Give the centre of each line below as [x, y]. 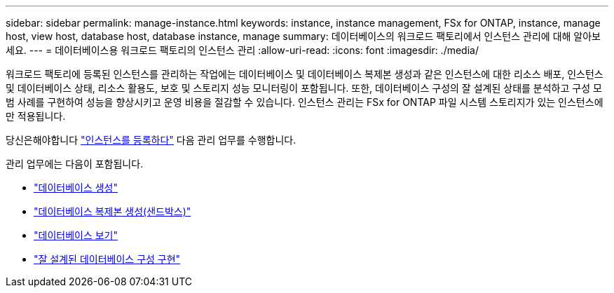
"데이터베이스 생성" [76, 188]
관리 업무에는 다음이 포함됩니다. [75, 164]
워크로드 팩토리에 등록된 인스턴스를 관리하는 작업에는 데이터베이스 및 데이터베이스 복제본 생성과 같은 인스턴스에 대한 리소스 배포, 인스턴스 [305, 74]
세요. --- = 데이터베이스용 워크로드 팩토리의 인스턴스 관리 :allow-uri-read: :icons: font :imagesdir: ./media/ [242, 50]
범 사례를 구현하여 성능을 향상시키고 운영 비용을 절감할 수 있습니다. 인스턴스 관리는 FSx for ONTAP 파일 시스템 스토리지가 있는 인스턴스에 [305, 102]
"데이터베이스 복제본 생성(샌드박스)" [112, 211]
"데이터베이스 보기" [76, 235]
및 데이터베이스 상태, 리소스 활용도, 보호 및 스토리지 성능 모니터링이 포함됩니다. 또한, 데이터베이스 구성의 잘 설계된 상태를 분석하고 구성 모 [304, 88]
